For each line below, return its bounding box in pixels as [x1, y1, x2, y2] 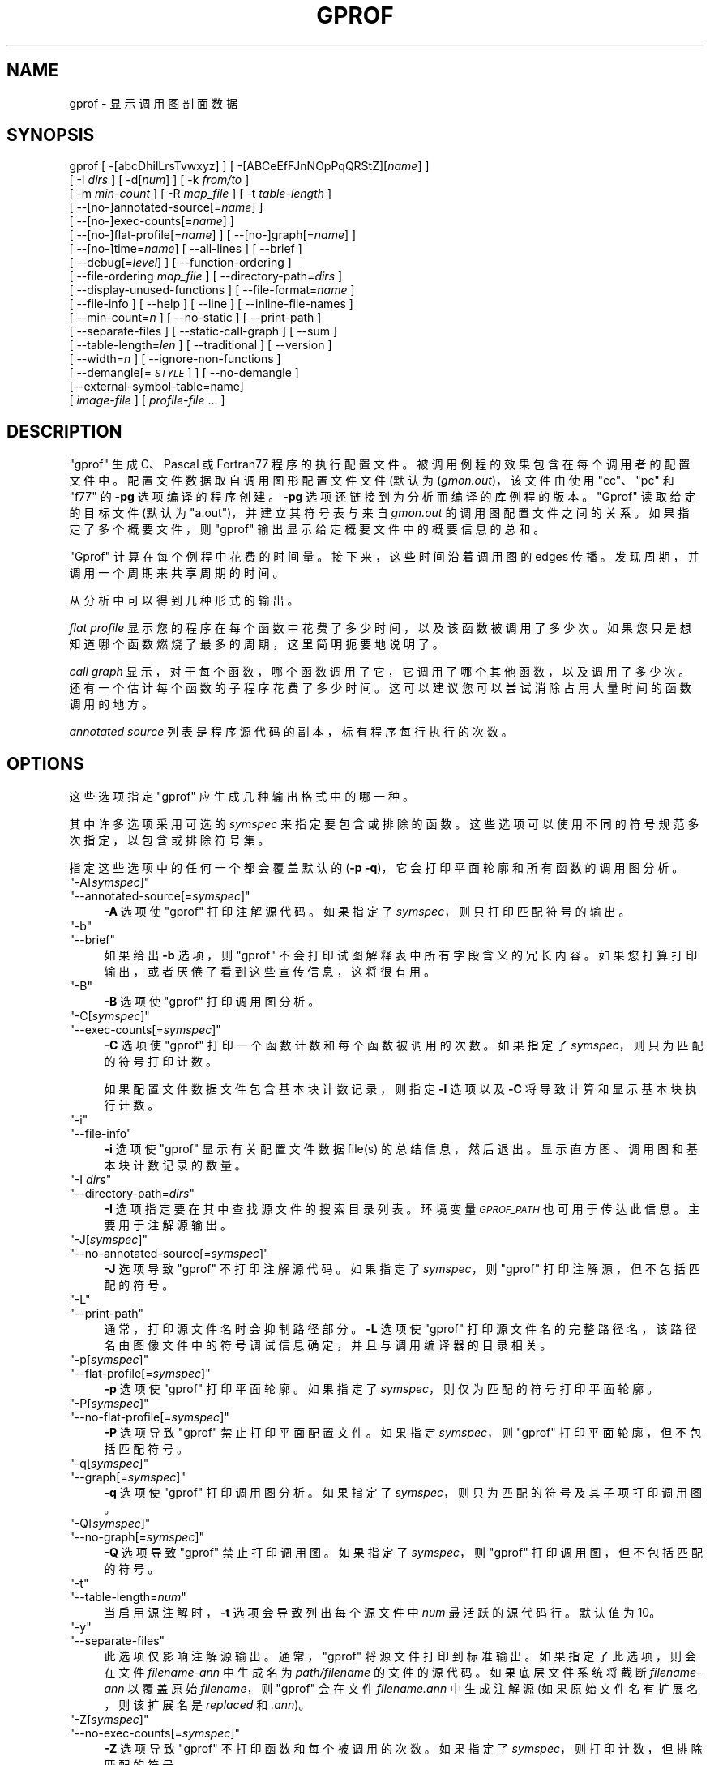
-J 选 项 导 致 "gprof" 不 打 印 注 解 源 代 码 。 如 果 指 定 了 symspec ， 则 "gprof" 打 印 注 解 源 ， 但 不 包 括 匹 [104, 1262, 700, 1276]
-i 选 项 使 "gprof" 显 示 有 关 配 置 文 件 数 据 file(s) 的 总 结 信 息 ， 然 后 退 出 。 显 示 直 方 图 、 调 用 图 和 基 [104, 1142, 698, 1156]
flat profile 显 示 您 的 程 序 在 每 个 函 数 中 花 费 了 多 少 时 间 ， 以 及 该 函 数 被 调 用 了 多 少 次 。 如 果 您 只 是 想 [69, 621, 691, 635]
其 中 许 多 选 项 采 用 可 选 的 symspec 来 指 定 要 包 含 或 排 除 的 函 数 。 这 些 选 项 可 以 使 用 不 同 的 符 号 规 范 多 [69, 817, 699, 831]
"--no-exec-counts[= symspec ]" [69, 1726, 241, 1741]
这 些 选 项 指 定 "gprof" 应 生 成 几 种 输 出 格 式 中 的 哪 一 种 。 [69, 789, 414, 804]
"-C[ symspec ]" [69, 1009, 150, 1024]
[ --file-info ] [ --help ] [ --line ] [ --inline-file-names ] [69, 297, 353, 311]
